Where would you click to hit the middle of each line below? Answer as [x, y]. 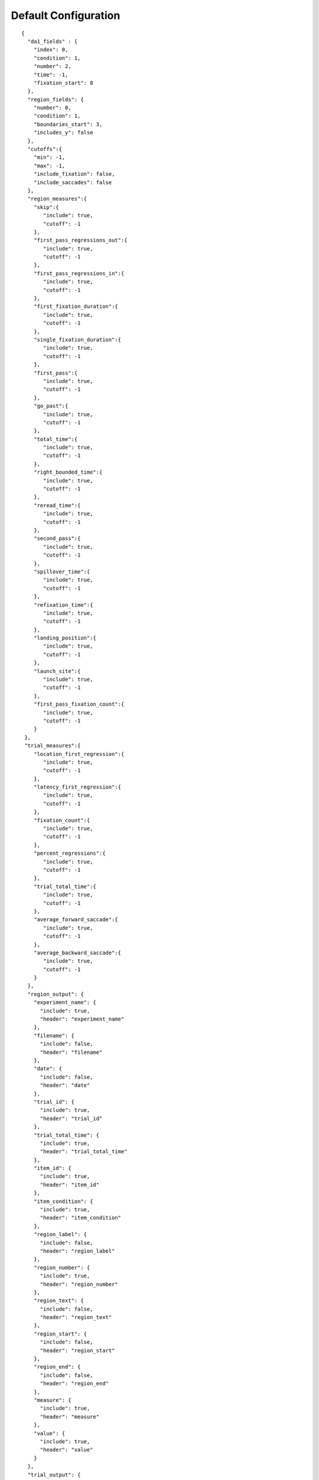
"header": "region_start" [77, 1350]
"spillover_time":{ [62, 572]
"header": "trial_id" [71, 1118]
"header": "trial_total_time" [84, 1152]
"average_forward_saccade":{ [76, 920]
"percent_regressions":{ [69, 853]
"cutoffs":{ [45, 149]
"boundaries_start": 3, [68, 124]
